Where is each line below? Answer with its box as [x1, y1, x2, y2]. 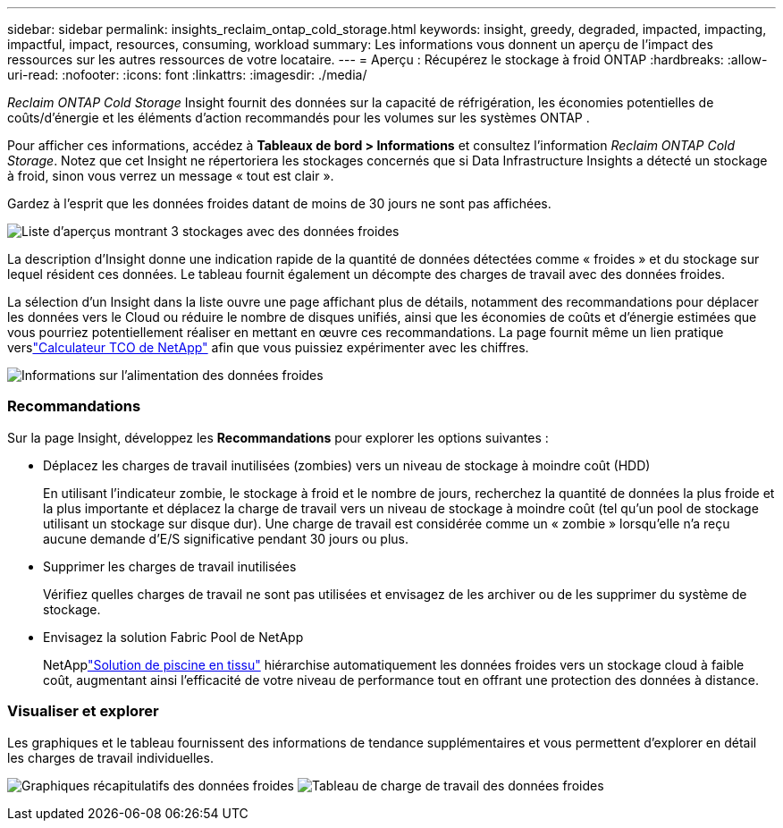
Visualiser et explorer [7, 702, 159, 721]
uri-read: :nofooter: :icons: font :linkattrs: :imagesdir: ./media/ [7, 67, 367, 82]
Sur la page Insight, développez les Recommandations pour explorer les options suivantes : [7, 429, 549, 445]
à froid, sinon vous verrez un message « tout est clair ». [7, 168, 334, 183]
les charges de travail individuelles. [7, 749, 214, 765]
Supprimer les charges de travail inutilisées [43, 558, 297, 574]
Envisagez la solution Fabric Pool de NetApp [43, 629, 304, 645]
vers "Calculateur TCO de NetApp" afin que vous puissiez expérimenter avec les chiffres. [7, 340, 529, 355]
